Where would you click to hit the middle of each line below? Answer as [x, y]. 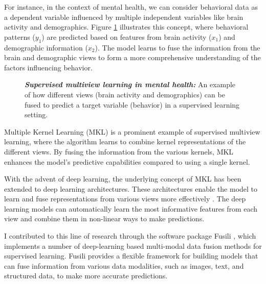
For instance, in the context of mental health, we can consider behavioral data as [131, 7]
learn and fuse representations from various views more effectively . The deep [125, 199]
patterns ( [20, 36]
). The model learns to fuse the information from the [178, 47]
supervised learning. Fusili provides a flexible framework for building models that [131, 256]
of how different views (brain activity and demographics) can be [125, 94]
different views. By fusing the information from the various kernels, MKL [119, 151]
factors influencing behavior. [48, 67]
